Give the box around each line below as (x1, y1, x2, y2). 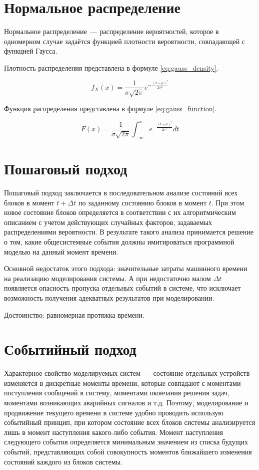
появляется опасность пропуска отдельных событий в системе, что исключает (4, 283, 241, 293)
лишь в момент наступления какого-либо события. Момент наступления (4, 426, 223, 437)
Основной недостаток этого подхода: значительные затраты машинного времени (4, 263, 247, 274)
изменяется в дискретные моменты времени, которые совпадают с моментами (4, 377, 241, 388)
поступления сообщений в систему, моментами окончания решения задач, (4, 387, 229, 398)
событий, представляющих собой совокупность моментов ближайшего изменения (4, 446, 252, 456)
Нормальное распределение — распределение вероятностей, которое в (4, 26, 219, 37)
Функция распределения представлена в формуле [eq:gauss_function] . (4, 103, 217, 113)
